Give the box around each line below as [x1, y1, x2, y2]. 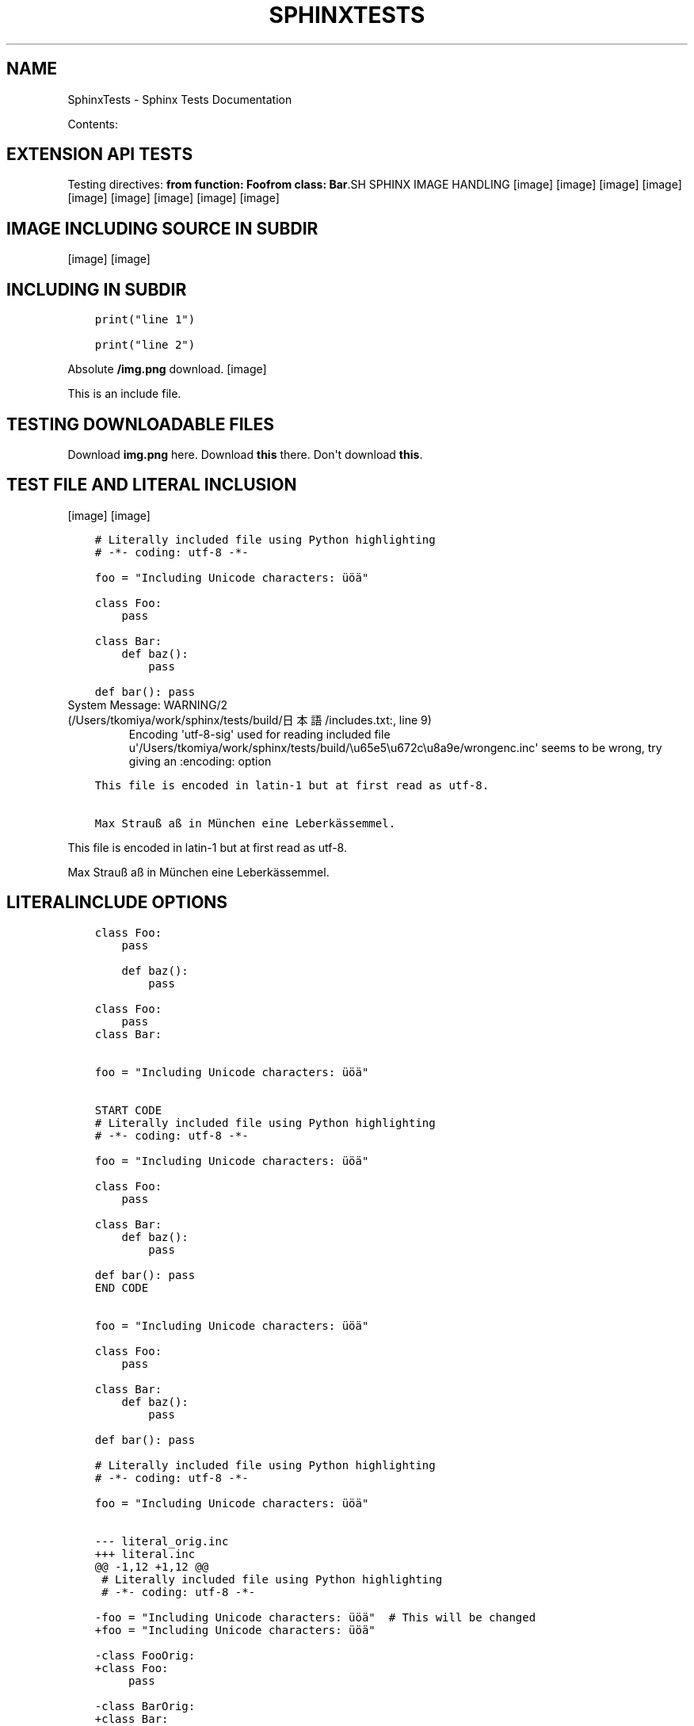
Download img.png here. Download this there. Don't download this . [67, 447, 423, 461]
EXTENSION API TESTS [6, 144, 193, 165]
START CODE [94, 1103, 162, 1117]
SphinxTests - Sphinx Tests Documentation [67, 92, 292, 106]
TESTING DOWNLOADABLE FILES [6, 414, 274, 434]
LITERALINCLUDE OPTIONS [6, 892, 228, 913]
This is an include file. [67, 387, 181, 401]
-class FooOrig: [94, 1648, 196, 1662]
